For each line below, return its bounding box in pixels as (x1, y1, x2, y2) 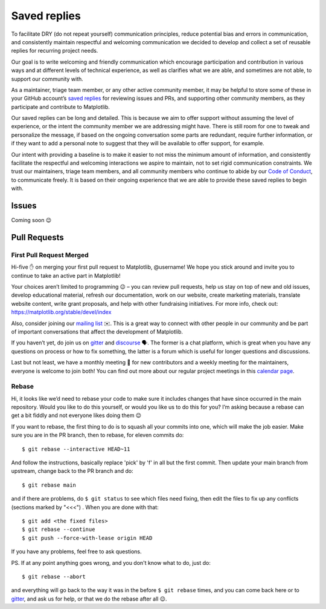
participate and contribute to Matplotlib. (11, 103, 110, 110)
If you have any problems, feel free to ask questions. (11, 548, 142, 555)
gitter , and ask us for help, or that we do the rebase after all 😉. (11, 595, 167, 602)
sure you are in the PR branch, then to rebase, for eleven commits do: (11, 432, 184, 439)
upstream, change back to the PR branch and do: (11, 467, 133, 475)
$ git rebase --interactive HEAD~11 (22, 446, 130, 452)
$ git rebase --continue (22, 526, 95, 533)
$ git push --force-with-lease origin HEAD (22, 535, 153, 541)
